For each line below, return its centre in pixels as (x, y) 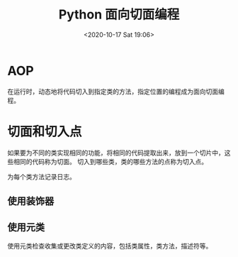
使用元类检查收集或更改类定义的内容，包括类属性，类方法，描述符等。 (110, 246)
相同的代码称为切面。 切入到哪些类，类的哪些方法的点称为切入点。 (110, 161)
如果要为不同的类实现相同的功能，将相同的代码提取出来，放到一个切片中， (116, 153)
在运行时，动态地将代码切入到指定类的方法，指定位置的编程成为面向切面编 (116, 91)
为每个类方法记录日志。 (41, 176)
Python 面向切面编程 (119, 15)
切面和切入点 (45, 131)
